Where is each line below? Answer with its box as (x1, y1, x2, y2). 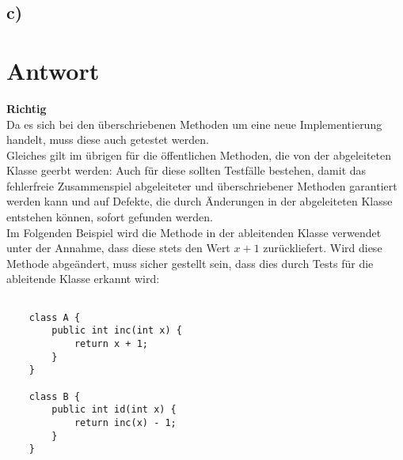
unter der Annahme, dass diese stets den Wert (6, 239, 230, 256)
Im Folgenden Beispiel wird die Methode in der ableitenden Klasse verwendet (6, 224, 382, 240)
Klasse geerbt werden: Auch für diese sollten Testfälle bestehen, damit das (6, 162, 367, 179)
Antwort (6, 54, 100, 86)
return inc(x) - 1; (74, 417, 177, 428)
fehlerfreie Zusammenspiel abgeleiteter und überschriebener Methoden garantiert (6, 177, 397, 194)
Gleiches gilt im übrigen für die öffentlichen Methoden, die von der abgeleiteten (6, 146, 392, 163)
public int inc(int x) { (51, 325, 182, 337)
